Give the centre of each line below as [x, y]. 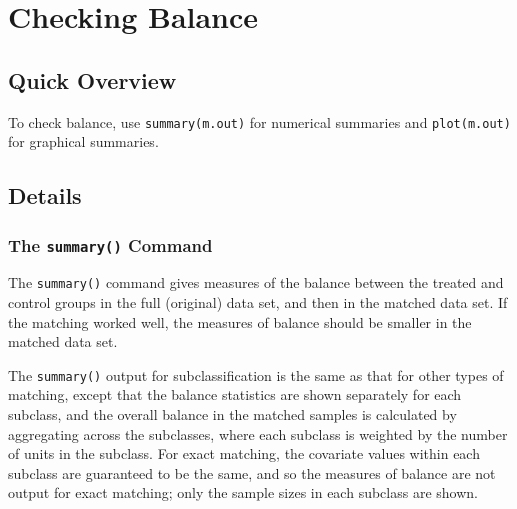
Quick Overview [92, 79]
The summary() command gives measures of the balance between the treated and [256, 282]
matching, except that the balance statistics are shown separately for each [235, 394]
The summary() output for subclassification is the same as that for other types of [256, 374]
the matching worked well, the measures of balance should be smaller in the [240, 321]
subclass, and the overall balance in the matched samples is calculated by [232, 414]
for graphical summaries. [83, 141]
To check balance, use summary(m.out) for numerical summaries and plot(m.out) [259, 121]
